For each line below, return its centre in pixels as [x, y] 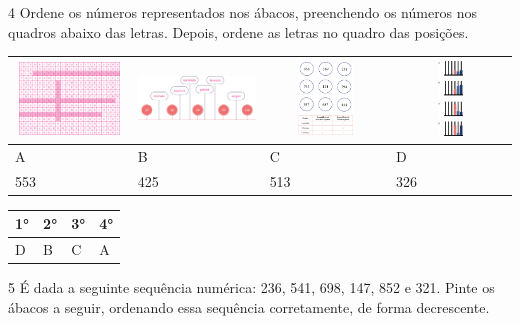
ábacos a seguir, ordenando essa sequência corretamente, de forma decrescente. [249, 306]
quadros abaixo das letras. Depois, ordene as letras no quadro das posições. [238, 31]
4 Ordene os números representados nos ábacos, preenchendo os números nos [243, 12]
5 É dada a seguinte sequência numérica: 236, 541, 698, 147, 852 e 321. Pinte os [251, 287]
